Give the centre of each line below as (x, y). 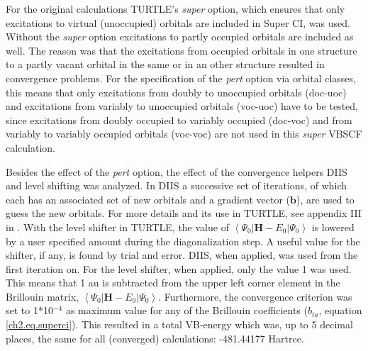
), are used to (325, 199)
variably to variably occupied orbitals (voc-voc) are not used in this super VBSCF (184, 134)
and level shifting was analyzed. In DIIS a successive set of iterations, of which (177, 185)
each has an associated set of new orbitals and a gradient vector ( (148, 199)
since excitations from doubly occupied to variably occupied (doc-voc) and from (179, 119)
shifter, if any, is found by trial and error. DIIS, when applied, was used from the (182, 255)
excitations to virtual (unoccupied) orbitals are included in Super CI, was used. (178, 22)
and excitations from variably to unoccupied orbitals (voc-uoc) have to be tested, (182, 106)
